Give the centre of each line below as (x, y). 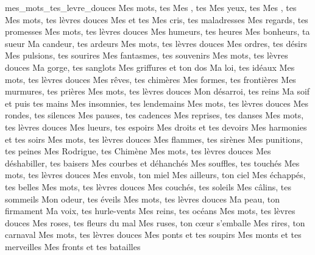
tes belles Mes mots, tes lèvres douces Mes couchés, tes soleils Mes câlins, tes (148, 186)
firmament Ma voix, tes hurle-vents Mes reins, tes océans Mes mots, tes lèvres (150, 211)
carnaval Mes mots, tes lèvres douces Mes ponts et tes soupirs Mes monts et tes (153, 235)
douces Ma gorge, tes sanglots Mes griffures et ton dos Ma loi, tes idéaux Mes (150, 67)
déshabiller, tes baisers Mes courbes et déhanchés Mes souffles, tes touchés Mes (152, 163)
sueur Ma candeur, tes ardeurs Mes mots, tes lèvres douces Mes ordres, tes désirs (156, 43)
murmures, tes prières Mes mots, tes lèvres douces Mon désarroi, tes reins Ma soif (157, 91)
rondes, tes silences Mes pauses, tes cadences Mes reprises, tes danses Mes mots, (154, 115)
